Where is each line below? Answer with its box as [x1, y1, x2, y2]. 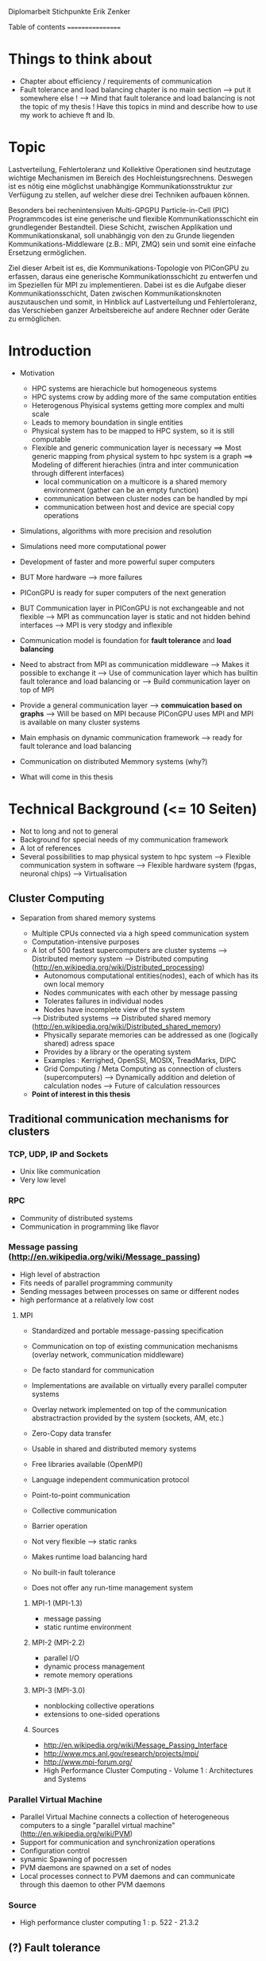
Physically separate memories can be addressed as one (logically [43, 1030, 258, 1039]
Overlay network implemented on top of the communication [31, 1404, 227, 1414]
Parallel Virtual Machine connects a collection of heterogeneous [19, 1812, 229, 1822]
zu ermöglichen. [8, 314, 62, 324]
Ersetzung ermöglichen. [8, 247, 87, 257]
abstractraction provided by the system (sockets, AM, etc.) [31, 1413, 225, 1422]
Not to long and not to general [19, 826, 118, 836]
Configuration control [19, 1846, 90, 1856]
